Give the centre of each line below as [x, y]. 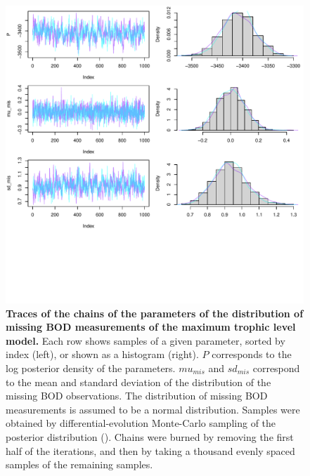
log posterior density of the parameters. [91, 368]
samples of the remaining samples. [79, 464]
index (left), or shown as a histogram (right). [102, 354]
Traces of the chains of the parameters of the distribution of [155, 313]
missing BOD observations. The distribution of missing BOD [137, 396]
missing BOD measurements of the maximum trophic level [151, 327]
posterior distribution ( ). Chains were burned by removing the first [150, 436]
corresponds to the [252, 354]
